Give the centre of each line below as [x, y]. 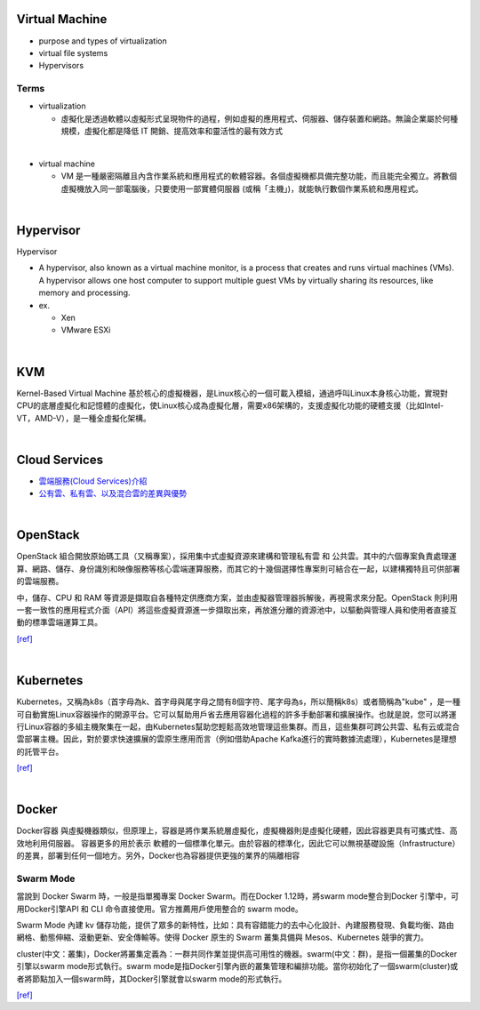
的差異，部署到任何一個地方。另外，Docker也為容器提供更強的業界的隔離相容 [158, 856]
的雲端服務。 [40, 581]
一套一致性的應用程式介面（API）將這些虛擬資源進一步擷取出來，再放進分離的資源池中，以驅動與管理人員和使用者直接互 [237, 610]
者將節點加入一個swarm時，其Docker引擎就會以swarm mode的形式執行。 [152, 979]
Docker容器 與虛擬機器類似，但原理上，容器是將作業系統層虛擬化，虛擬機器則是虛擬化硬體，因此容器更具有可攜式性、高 [237, 830]
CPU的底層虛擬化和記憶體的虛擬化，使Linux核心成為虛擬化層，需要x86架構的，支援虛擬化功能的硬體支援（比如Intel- [230, 405]
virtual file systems [73, 52]
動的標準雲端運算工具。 [59, 622]
